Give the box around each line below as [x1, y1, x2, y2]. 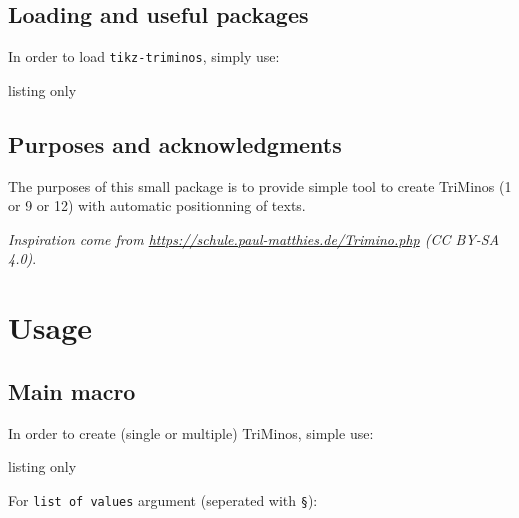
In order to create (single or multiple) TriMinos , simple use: [8, 422, 374, 443]
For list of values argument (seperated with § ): [8, 489, 318, 510]
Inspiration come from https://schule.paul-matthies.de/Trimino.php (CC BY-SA [8, 228, 500, 249]
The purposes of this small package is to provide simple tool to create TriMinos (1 [8, 175, 512, 196]
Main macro [8, 375, 136, 406]
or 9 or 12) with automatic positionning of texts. [8, 195, 306, 216]
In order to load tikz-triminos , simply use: [8, 46, 280, 67]
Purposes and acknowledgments [8, 128, 342, 159]
